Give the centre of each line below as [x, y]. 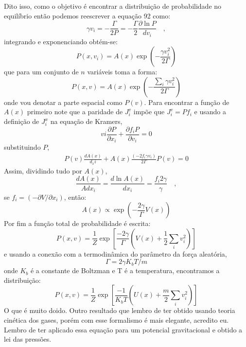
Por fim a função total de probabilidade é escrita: [77, 223]
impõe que [149, 112]
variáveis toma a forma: [122, 72]
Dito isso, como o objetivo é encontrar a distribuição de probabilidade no [113, 6]
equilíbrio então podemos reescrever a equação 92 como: [87, 15]
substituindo [22, 147]
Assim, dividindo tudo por [43, 170]
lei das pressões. [28, 339]
